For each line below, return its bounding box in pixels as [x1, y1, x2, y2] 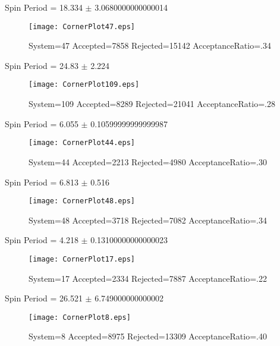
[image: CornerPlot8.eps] [29, 313, 131, 322]
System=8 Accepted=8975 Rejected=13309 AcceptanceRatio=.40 [29, 330, 267, 342]
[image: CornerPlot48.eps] [29, 197, 135, 206]
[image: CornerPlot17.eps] [29, 254, 135, 263]
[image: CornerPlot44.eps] [29, 139, 135, 147]
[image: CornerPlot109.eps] [29, 80, 140, 89]
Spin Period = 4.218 [5, 234, 78, 246]
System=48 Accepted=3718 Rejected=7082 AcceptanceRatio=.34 [29, 213, 267, 226]
